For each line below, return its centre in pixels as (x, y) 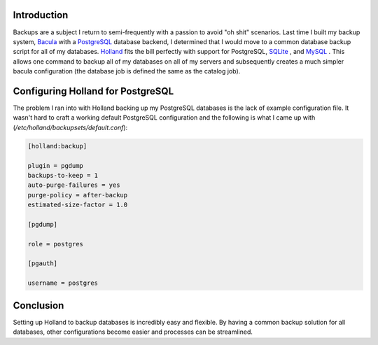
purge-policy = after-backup (78, 195)
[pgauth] (43, 263)
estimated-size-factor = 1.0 (78, 205)
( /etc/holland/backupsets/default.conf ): (70, 127)
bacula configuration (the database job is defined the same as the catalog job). (127, 71)
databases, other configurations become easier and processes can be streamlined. (133, 332)
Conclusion (38, 305)
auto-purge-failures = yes (74, 185)
